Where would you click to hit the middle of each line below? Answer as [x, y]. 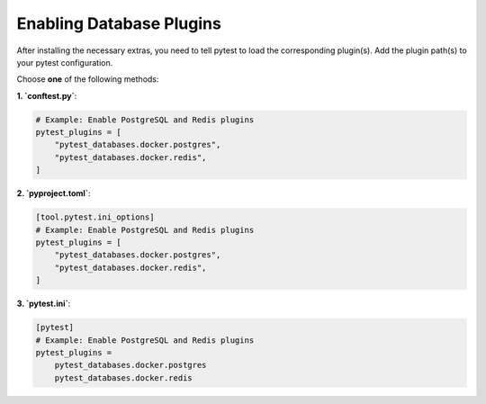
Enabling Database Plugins [119, 23]
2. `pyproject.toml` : [54, 193]
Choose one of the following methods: [88, 79]
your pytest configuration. [65, 62]
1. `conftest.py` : [47, 95]
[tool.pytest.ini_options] [95, 217]
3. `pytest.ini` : [44, 304]
